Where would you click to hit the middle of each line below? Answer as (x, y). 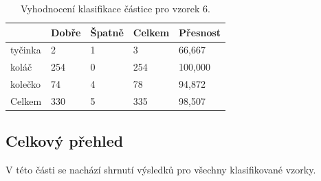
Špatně (107, 32)
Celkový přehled (65, 141)
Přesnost (200, 32)
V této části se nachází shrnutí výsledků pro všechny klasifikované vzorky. (161, 170)
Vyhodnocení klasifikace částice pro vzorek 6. (116, 8)
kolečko (25, 84)
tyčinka (26, 50)
